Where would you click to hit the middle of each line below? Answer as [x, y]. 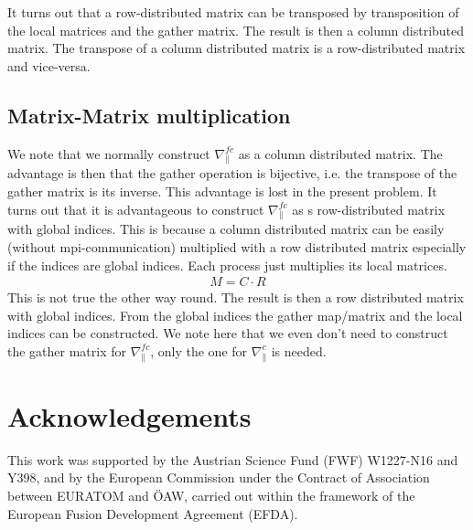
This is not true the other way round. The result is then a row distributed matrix [236, 297]
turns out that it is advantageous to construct [136, 209]
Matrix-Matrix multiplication [149, 115]
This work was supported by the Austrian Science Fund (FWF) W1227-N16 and [233, 459]
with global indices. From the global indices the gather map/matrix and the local [235, 315]
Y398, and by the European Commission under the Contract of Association [219, 477]
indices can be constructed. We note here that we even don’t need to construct [228, 333]
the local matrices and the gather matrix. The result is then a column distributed [236, 30]
